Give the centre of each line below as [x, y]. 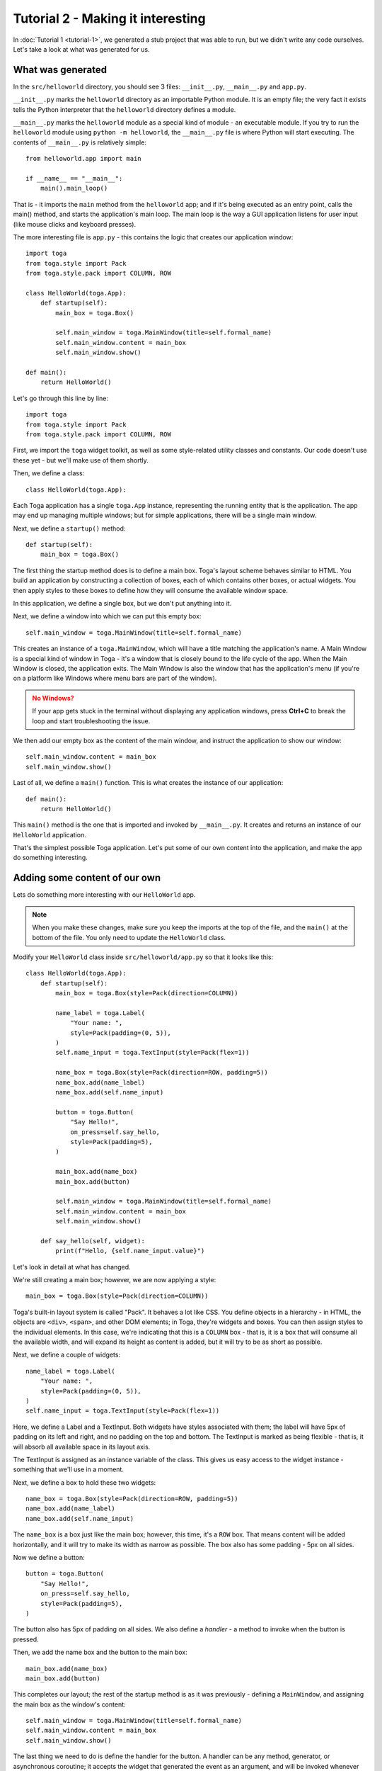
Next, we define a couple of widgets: [66, 1355]
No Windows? [53, 698]
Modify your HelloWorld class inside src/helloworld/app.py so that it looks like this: [143, 957]
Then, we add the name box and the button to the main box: [100, 1652]
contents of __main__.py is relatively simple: [80, 142]
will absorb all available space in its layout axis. [82, 1447]
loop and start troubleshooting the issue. [91, 721]
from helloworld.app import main [83, 159]
